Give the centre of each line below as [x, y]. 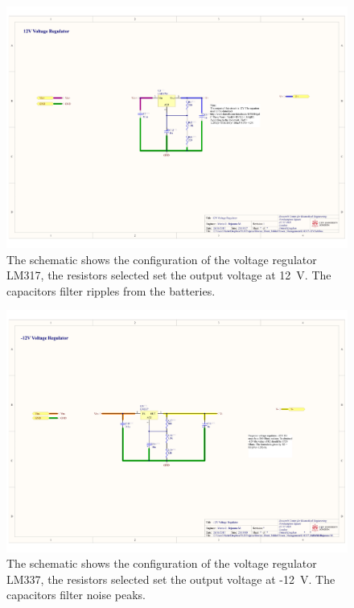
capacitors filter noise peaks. [76, 595]
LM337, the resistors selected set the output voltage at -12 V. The [171, 579]
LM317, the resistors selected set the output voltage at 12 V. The [169, 275]
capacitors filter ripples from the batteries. [111, 290]
